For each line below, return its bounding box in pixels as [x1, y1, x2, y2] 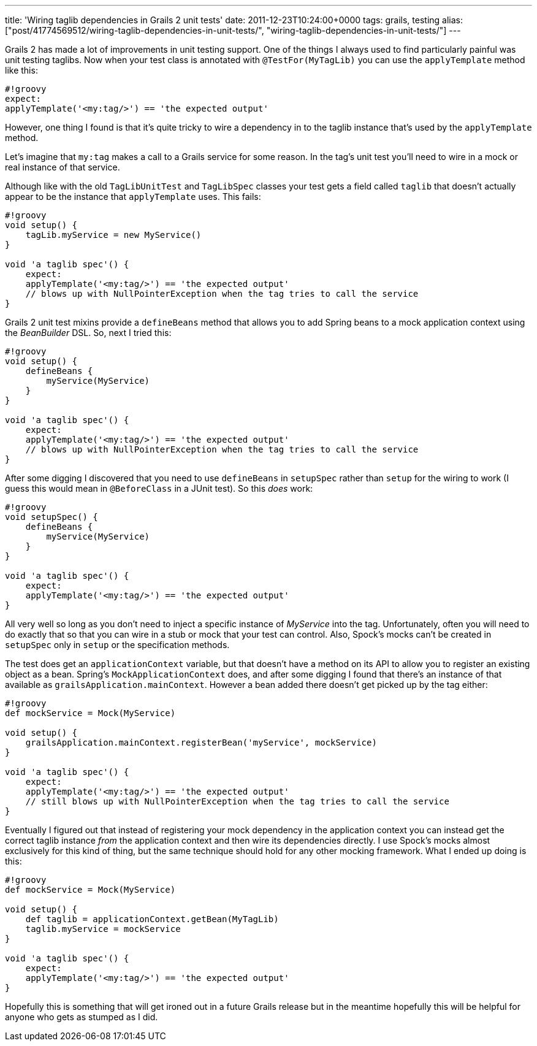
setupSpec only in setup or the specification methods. [5, 639, 230, 650]
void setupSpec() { [5, 512, 98, 522]
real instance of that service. [5, 162, 120, 172]
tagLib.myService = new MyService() [25, 230, 202, 240]
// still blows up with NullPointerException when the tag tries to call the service [25, 796, 449, 806]
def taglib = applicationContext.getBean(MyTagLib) [25, 914, 279, 924]
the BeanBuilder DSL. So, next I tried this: [5, 327, 172, 338]
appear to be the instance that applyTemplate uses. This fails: [5, 191, 261, 202]
